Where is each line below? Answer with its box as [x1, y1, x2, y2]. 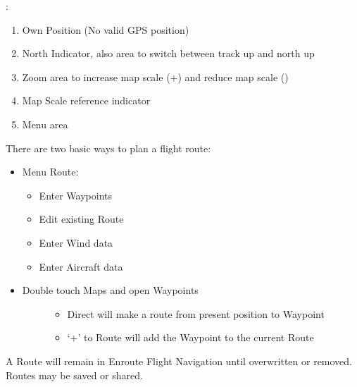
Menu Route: [22, 164, 79, 179]
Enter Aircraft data [39, 259, 123, 274]
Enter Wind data [39, 235, 113, 250]
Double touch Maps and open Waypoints [22, 283, 199, 297]
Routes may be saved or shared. [6, 367, 143, 382]
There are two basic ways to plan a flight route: [6, 140, 211, 155]
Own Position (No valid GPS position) [22, 22, 189, 37]
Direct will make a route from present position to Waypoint [67, 306, 325, 321]
